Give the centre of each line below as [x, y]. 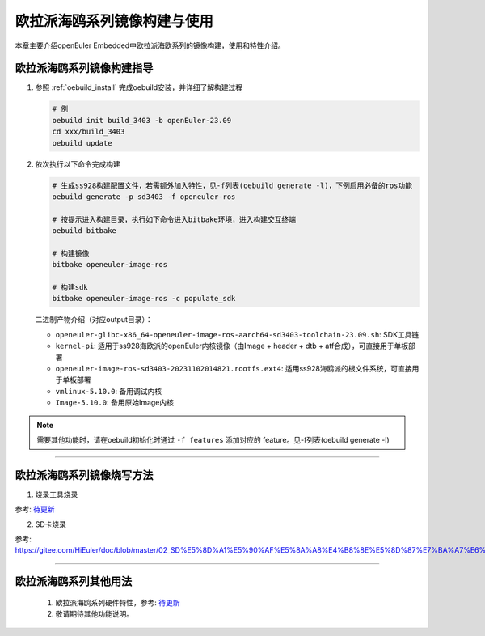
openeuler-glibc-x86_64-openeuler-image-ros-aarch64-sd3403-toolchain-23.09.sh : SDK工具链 [237, 334]
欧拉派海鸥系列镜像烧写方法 [84, 475]
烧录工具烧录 [57, 494]
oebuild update [82, 143]
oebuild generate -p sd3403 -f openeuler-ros [144, 197]
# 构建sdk [70, 288]
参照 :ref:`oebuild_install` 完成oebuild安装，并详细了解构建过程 [139, 87]
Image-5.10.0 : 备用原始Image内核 [114, 403]
